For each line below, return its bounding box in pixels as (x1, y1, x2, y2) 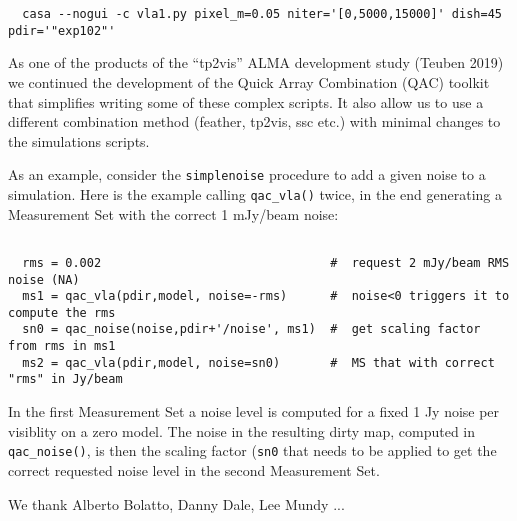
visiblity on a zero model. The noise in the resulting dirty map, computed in (8, 420, 476, 441)
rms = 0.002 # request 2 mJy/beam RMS (22, 255, 510, 270)
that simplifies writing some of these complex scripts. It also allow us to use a (8, 91, 484, 112)
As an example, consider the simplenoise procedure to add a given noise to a (8, 164, 486, 185)
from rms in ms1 (8, 339, 116, 354)
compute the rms (8, 305, 116, 320)
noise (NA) (8, 272, 80, 287)
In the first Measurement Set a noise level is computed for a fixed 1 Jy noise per (8, 401, 500, 422)
